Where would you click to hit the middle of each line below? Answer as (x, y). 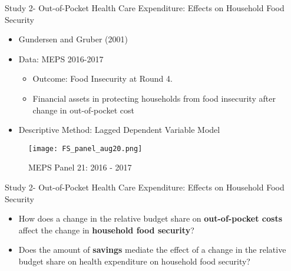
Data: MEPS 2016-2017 (61, 58)
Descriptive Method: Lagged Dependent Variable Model (119, 130)
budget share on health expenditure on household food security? (134, 261)
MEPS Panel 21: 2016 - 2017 (80, 167)
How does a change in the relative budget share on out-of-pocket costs (150, 218)
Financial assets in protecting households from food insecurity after (154, 98)
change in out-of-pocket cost (83, 110)
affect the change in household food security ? (106, 230)
